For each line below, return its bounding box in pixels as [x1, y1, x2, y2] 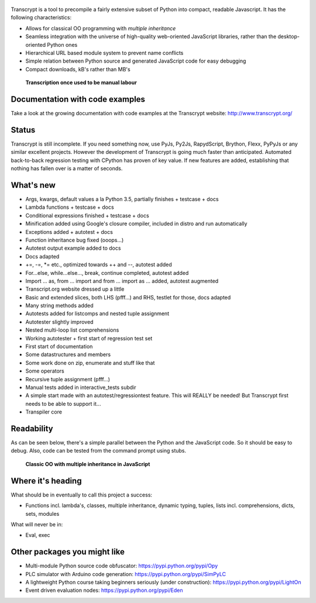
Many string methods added [25, 302, 94, 309]
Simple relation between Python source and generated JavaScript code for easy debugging [25, 57, 246, 64]
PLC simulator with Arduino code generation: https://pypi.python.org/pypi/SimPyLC [25, 570, 226, 577]
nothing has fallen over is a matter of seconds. [11, 165, 123, 172]
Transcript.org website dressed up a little [25, 285, 125, 292]
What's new [11, 180, 56, 190]
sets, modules [25, 510, 60, 517]
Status [11, 125, 36, 135]
